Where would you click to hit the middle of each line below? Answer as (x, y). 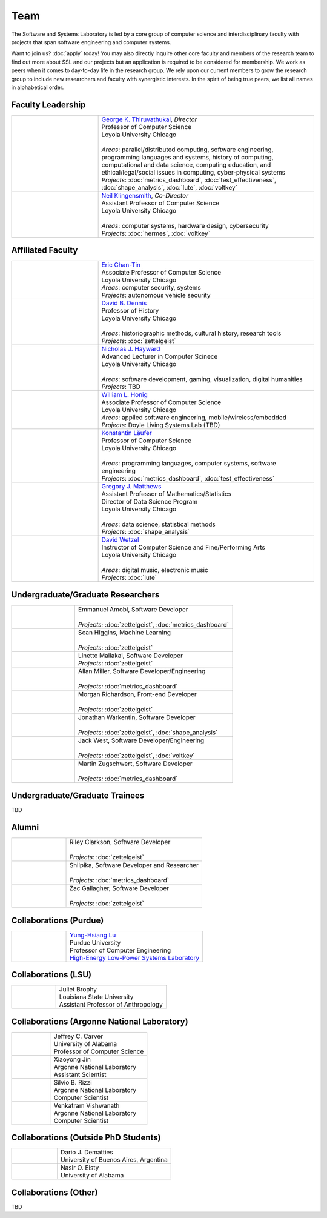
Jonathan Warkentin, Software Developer (137, 717)
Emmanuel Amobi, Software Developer (133, 609)
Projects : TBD (121, 387)
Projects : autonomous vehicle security (156, 295)
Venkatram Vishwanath (87, 1105)
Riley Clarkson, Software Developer (120, 842)
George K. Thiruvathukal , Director (149, 119)
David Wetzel (120, 540)
